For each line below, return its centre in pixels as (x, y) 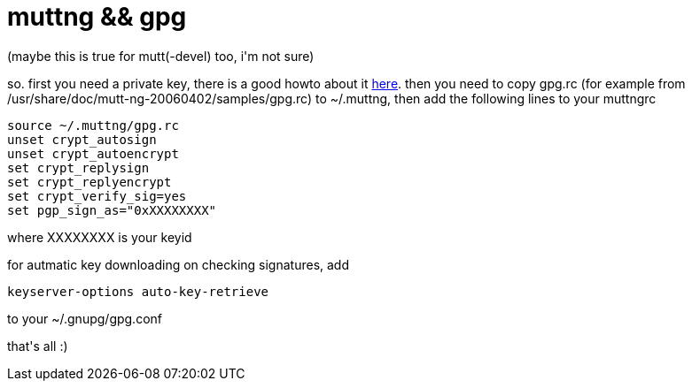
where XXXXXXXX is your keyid (100, 237)
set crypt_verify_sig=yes (97, 196)
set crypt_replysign (78, 167)
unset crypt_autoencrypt (93, 153)
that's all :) (38, 346)
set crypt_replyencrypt (89, 182)
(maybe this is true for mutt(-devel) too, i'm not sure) (161, 56)
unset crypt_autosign (82, 139)
